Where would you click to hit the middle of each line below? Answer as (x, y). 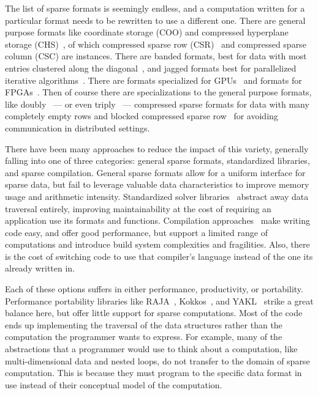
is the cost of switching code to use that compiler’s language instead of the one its (159, 256)
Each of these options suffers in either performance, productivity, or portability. (154, 289)
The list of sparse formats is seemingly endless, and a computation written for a (155, 8)
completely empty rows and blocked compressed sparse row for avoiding (142, 116)
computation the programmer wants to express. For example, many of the (144, 337)
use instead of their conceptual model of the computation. (114, 384)
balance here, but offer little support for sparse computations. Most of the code (154, 313)
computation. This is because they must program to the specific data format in (153, 373)
